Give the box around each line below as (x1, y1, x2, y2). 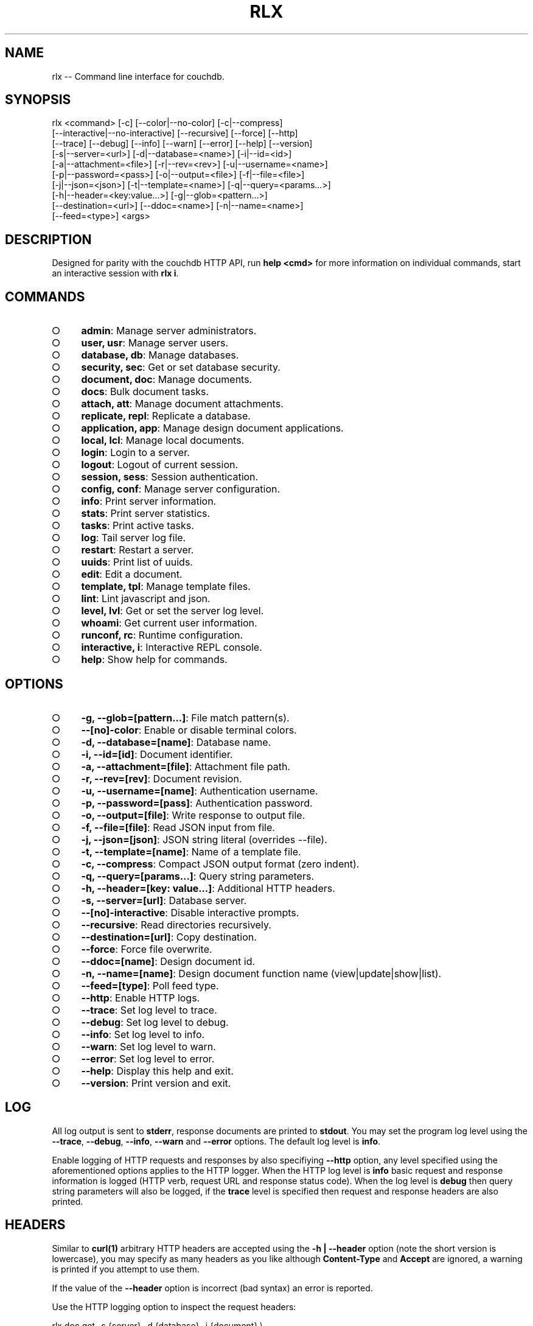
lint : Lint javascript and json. (81, 592, 211, 605)
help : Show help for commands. (81, 653, 228, 666)
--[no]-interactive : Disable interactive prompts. (81, 906, 299, 919)
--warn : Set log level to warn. (81, 1040, 216, 1053)
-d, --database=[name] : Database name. (81, 735, 271, 748)
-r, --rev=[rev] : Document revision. (81, 772, 242, 785)
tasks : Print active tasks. (81, 519, 194, 532)
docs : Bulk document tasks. (81, 385, 209, 398)
